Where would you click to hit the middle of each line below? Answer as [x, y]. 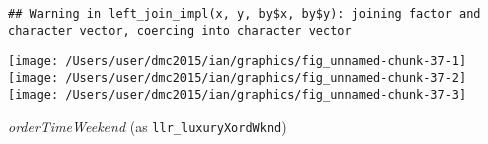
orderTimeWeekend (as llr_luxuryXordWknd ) [147, 126]
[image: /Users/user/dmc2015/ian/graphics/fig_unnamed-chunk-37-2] [237, 77]
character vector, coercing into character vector [180, 30]
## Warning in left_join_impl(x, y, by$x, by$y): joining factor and [244, 14]
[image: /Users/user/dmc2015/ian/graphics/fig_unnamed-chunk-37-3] [237, 94]
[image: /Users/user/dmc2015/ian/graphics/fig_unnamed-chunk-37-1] [237, 61]
